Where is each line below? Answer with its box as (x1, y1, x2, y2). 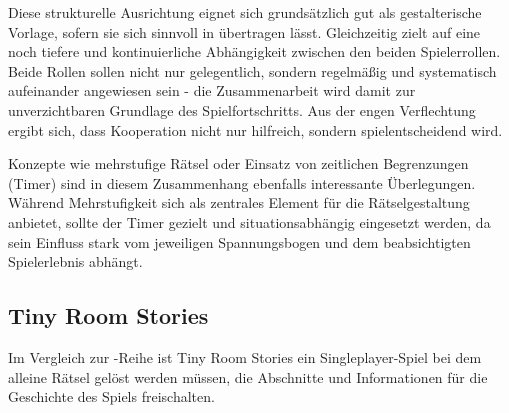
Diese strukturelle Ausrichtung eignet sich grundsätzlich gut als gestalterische (8, 2, 482, 22)
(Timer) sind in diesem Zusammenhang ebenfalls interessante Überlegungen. (8, 172, 476, 193)
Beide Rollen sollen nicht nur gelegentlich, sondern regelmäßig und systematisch (8, 60, 497, 81)
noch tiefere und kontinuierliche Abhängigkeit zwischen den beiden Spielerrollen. (8, 41, 501, 62)
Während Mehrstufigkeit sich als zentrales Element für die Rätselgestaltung (8, 192, 470, 213)
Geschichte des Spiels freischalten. (8, 386, 215, 407)
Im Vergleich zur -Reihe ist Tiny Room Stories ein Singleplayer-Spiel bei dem (8, 346, 482, 367)
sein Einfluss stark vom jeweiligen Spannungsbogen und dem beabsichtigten (8, 231, 471, 252)
